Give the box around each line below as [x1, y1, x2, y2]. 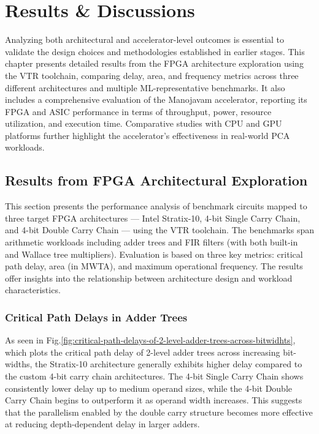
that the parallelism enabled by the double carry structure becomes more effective [5, 405, 313, 418]
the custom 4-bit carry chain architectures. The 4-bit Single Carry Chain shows [5, 370, 304, 383]
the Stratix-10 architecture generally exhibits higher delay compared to [35, 357, 302, 370]
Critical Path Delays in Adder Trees [5, 309, 188, 324]
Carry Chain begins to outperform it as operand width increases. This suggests [5, 394, 302, 406]
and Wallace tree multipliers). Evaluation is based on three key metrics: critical [5, 247, 303, 260]
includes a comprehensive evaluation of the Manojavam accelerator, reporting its [5, 93, 307, 106]
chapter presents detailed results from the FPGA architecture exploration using [5, 57, 304, 70]
